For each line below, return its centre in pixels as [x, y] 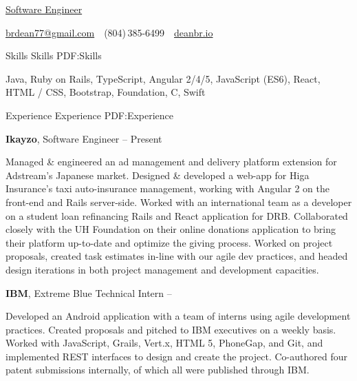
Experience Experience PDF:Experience [90, 115]
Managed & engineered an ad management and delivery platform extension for [171, 162]
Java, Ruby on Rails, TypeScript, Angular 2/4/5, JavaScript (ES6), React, [163, 78]
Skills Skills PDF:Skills [54, 55]
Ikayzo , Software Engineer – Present [84, 138]
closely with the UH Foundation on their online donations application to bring [171, 229]
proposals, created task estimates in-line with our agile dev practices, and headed [177, 256]
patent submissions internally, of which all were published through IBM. [158, 370]
